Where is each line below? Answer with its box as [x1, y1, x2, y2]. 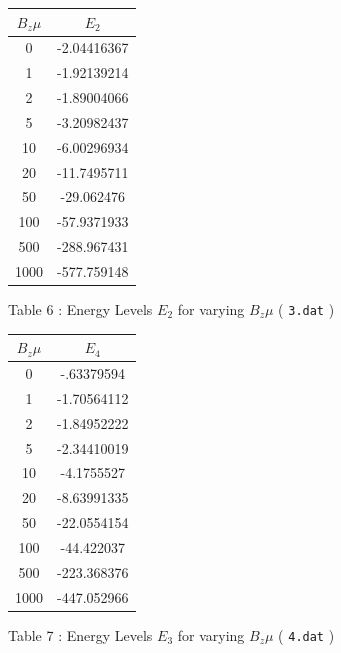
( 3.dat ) [278, 299, 335, 320]
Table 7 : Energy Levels [8, 624, 153, 645]
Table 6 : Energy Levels [8, 299, 153, 320]
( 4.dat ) [278, 624, 335, 645]
